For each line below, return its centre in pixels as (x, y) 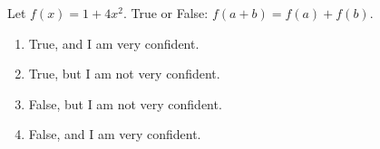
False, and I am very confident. (115, 134)
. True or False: (166, 13)
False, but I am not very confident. (125, 103)
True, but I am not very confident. (124, 74)
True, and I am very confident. (114, 43)
